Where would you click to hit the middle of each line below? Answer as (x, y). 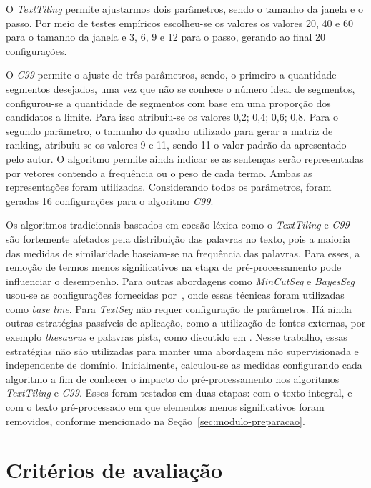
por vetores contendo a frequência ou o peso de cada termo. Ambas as (159, 173)
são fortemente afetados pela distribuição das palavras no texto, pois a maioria (178, 238)
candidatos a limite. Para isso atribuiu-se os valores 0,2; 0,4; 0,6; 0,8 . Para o (172, 117)
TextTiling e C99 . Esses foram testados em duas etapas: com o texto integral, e (179, 393)
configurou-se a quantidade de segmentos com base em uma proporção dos (168, 103)
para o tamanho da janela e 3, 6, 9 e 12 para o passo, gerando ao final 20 (166, 37)
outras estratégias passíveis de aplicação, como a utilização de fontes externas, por (186, 323)
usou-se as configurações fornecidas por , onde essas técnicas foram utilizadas (175, 295)
